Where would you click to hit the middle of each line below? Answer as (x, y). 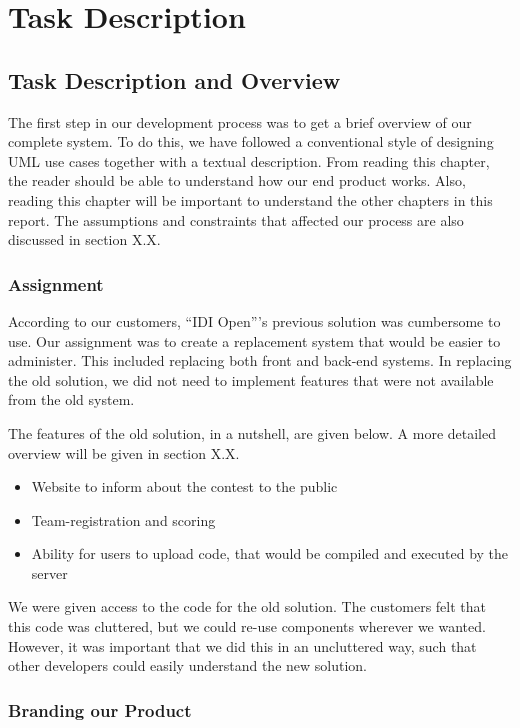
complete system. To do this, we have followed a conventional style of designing (251, 141)
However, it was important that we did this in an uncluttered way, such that (242, 645)
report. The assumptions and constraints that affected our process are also (236, 219)
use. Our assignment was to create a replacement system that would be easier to (254, 340)
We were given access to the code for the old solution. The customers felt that (247, 606)
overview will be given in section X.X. (124, 452)
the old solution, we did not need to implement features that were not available (251, 379)
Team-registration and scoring (123, 519)
